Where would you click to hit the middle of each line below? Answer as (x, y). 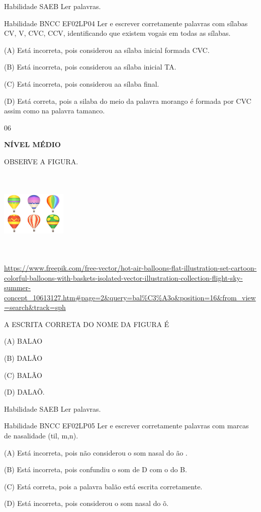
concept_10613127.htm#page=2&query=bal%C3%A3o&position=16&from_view (130, 297)
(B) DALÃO (23, 358)
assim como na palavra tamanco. (55, 111)
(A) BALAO (23, 341)
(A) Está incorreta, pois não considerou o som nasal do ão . (96, 452)
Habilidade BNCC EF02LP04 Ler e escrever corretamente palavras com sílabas (126, 23)
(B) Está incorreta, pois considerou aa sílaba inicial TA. (90, 67)
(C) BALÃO (23, 375)
